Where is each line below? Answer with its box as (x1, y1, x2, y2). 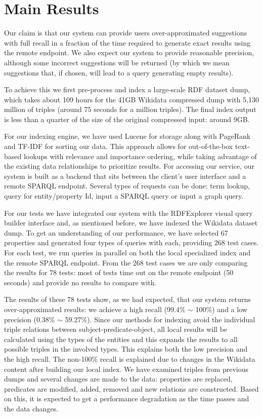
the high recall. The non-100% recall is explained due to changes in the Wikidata (4, 353, 255, 364)
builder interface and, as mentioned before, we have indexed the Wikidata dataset (4, 217, 258, 228)
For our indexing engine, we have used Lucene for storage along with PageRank (4, 131, 251, 141)
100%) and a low (195, 304, 247, 314)
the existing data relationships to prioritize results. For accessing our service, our (4, 161, 255, 171)
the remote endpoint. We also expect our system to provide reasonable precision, (4, 47, 254, 58)
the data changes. (4, 403, 59, 413)
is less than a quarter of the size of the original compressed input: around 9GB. (4, 113, 250, 124)
